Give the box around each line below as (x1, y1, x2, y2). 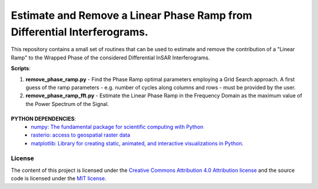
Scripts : (11, 65, 31, 72)
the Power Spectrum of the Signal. (25, 100, 109, 107)
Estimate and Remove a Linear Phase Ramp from (11, 9, 253, 22)
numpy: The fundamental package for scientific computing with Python (31, 123, 204, 130)
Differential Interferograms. (11, 25, 148, 38)
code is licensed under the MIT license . (11, 175, 107, 182)
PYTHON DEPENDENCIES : (11, 115, 77, 122)
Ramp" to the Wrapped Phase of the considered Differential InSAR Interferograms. (11, 54, 210, 61)
